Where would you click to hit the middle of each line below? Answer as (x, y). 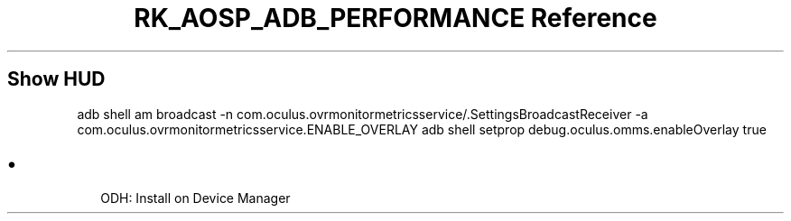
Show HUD (56, 79)
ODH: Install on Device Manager (195, 198)
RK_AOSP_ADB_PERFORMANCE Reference (395, 18)
